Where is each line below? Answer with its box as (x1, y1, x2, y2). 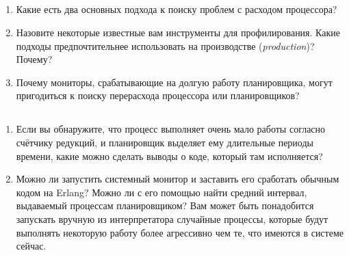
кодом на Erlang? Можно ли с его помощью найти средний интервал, (16, 185, 307, 199)
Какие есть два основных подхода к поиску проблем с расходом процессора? (16, 2, 337, 16)
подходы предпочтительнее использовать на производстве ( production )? (16, 38, 315, 53)
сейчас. (16, 239, 47, 253)
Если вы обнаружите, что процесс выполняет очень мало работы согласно (16, 122, 326, 136)
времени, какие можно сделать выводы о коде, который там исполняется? (16, 148, 323, 163)
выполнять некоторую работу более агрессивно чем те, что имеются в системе (16, 225, 344, 239)
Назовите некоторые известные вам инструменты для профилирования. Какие (16, 25, 340, 39)
